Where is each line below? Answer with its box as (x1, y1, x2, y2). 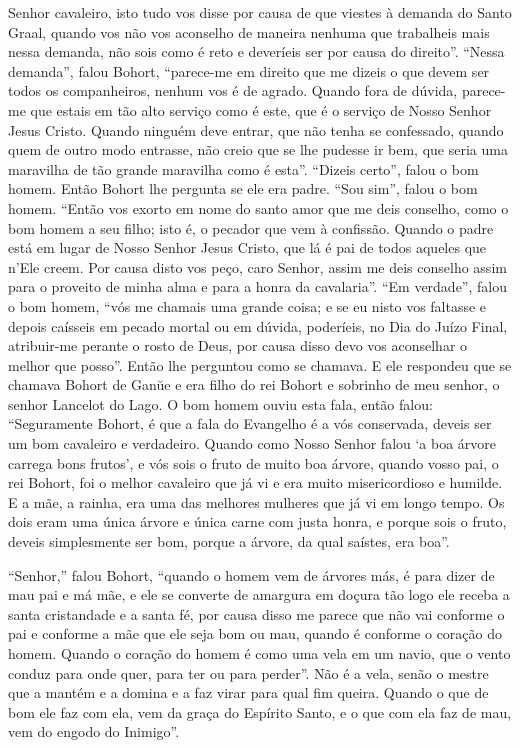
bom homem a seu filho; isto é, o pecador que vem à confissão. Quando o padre (8, 217, 494, 238)
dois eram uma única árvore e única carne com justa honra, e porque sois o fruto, (8, 511, 507, 532)
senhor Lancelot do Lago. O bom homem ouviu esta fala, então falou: (8, 393, 433, 414)
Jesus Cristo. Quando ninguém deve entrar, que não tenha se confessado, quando (8, 119, 504, 140)
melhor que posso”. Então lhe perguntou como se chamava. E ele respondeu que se (8, 354, 512, 375)
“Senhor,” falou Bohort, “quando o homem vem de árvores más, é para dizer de (8, 564, 495, 585)
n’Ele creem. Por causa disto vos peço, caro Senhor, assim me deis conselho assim (8, 256, 507, 277)
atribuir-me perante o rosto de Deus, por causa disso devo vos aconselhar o (8, 335, 468, 356)
